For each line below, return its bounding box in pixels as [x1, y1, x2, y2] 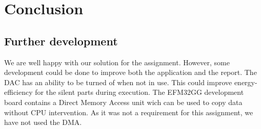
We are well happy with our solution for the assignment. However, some [4, 57, 230, 67]
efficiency [4, 87, 33, 97]
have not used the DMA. [4, 117, 82, 127]
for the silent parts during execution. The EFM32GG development [35, 87, 244, 97]
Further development [4, 33, 118, 48]
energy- [234, 76, 257, 87]
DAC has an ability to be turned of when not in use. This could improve [4, 76, 232, 87]
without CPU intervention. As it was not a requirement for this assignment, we [4, 107, 253, 117]
